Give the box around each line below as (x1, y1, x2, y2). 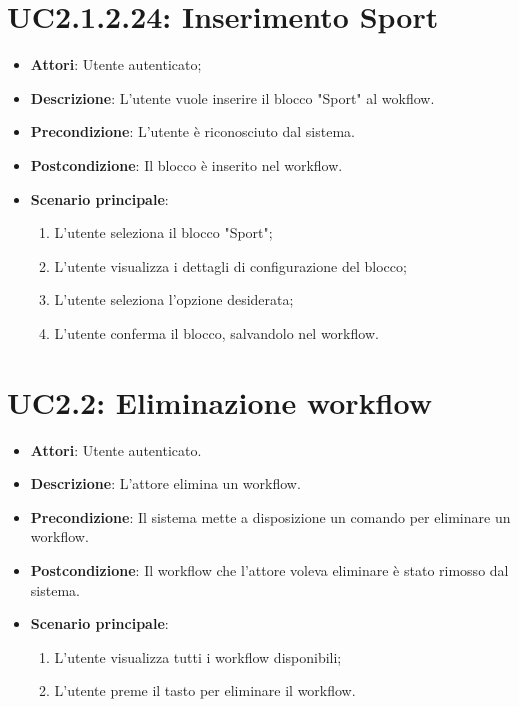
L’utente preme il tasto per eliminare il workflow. (54, 680, 356, 701)
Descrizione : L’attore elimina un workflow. (30, 473, 301, 494)
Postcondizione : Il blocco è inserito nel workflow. (30, 154, 343, 175)
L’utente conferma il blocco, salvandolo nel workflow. (54, 322, 379, 343)
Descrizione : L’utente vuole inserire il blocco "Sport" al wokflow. (30, 87, 435, 108)
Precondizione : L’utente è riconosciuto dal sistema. (30, 121, 355, 142)
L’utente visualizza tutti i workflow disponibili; (54, 646, 342, 667)
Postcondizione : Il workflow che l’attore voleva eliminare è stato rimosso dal (30, 559, 509, 580)
